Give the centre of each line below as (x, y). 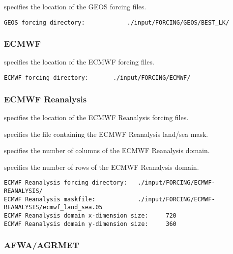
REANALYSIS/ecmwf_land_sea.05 (53, 207)
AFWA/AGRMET (42, 245)
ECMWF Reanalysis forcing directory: (66, 183)
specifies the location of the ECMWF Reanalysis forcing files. (96, 117)
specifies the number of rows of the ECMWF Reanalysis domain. (102, 167)
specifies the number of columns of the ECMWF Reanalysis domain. (107, 150)
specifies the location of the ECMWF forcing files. (79, 62)
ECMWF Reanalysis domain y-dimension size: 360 (90, 224)
